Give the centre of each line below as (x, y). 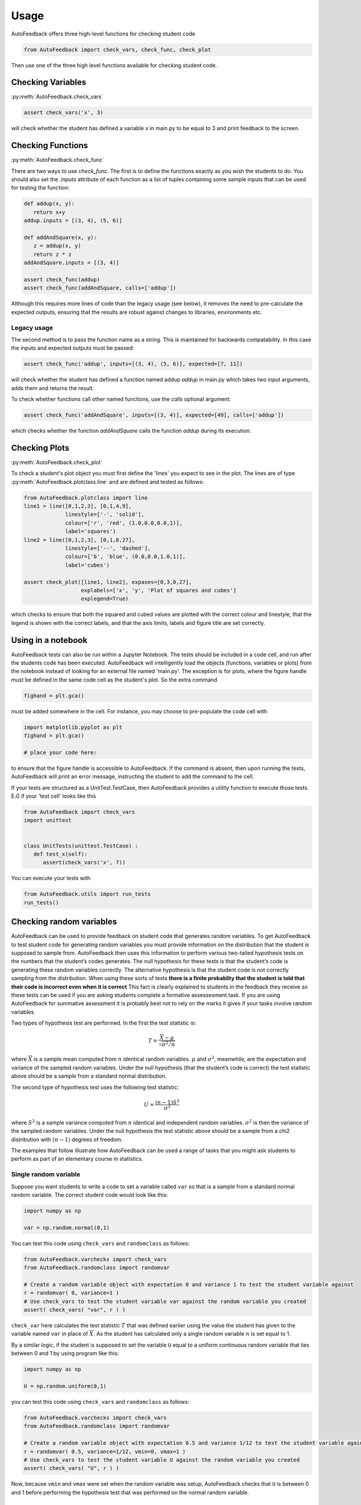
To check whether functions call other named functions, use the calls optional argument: (121, 399)
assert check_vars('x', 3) (63, 113)
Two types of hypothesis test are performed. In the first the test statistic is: (104, 1023)
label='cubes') (88, 565)
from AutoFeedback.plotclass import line (86, 498)
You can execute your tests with (51, 878)
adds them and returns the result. (53, 388)
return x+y (49, 212)
